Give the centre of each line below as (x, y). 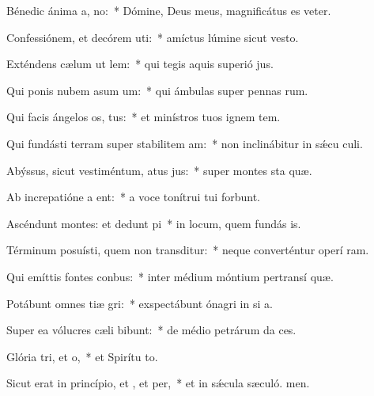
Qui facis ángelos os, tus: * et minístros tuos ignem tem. (144, 117)
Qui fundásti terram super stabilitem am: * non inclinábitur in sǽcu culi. (185, 143)
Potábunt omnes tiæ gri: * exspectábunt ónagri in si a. (140, 303)
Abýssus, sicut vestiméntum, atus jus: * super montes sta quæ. (159, 170)
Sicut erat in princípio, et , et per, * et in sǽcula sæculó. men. (158, 383)
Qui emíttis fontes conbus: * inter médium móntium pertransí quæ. (170, 276)
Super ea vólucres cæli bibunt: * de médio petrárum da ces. (151, 330)
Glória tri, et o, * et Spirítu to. (82, 356)
